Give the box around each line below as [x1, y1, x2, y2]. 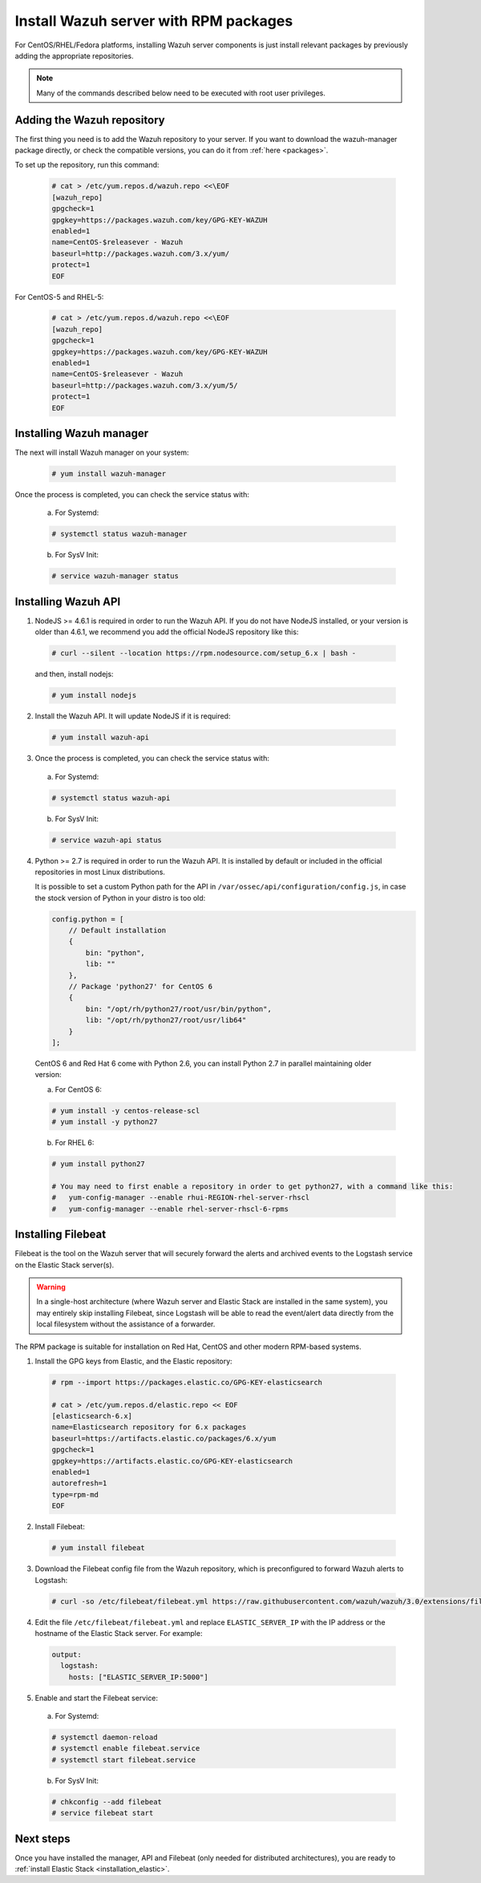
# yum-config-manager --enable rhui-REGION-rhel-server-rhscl [51, 1193, 310, 1202]
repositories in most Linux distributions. [34, 867, 166, 877]
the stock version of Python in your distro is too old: [34, 893, 206, 902]
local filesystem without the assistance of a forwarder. [36, 1319, 216, 1329]
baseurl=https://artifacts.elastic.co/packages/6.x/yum [51, 1434, 277, 1443]
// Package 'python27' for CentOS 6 [68, 982, 212, 991]
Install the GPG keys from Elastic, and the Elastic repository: [34, 1356, 232, 1366]
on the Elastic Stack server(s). [14, 1260, 115, 1270]
